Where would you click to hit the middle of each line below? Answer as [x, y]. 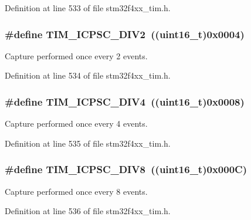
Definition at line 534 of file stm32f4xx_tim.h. [88, 75]
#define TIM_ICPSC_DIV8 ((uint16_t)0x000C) [126, 169]
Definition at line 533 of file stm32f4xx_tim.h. [88, 8]
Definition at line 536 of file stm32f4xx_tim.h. [88, 211]
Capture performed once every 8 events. [76, 191]
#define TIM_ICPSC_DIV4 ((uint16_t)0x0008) [125, 101]
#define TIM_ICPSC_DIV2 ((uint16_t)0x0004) [125, 34]
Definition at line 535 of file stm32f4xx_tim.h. [88, 143]
